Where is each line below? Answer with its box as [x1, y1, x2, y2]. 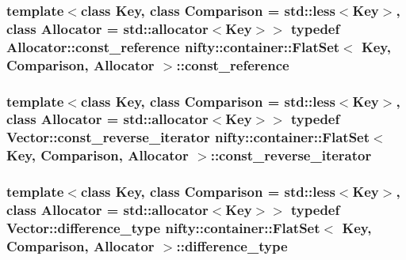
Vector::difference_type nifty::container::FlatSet [6, 217, 320, 237]
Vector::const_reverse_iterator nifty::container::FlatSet [6, 127, 370, 147]
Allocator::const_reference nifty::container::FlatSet [6, 36, 340, 56]
